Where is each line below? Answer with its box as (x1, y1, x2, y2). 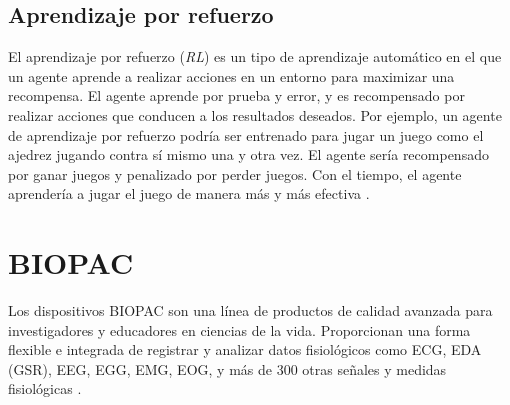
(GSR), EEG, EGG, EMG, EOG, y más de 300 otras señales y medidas (8, 358, 447, 379)
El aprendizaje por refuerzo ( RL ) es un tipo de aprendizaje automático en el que (8, 46, 502, 67)
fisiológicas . (8, 378, 82, 399)
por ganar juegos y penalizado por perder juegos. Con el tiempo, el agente (8, 163, 462, 184)
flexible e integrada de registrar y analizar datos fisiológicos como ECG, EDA (8, 339, 482, 360)
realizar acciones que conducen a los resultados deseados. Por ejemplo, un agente (8, 104, 502, 125)
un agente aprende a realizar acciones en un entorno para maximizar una (8, 65, 455, 86)
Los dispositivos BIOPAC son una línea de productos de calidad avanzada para (8, 300, 493, 321)
